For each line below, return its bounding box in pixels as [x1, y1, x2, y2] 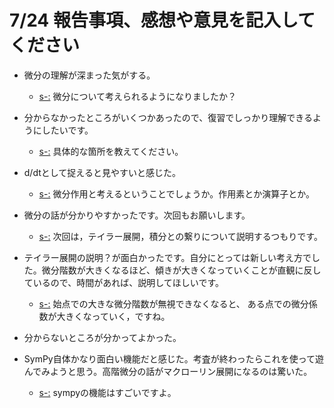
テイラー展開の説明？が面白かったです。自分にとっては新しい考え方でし [23, 251, 321, 263]
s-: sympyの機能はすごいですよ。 [38, 386, 177, 398]
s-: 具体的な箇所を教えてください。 [38, 145, 184, 157]
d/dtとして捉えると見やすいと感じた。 [23, 166, 181, 178]
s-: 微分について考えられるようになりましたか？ [38, 90, 237, 102]
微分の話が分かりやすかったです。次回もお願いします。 [23, 209, 251, 221]
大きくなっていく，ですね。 [56, 310, 171, 322]
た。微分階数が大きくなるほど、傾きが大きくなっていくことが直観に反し [23, 264, 322, 276]
